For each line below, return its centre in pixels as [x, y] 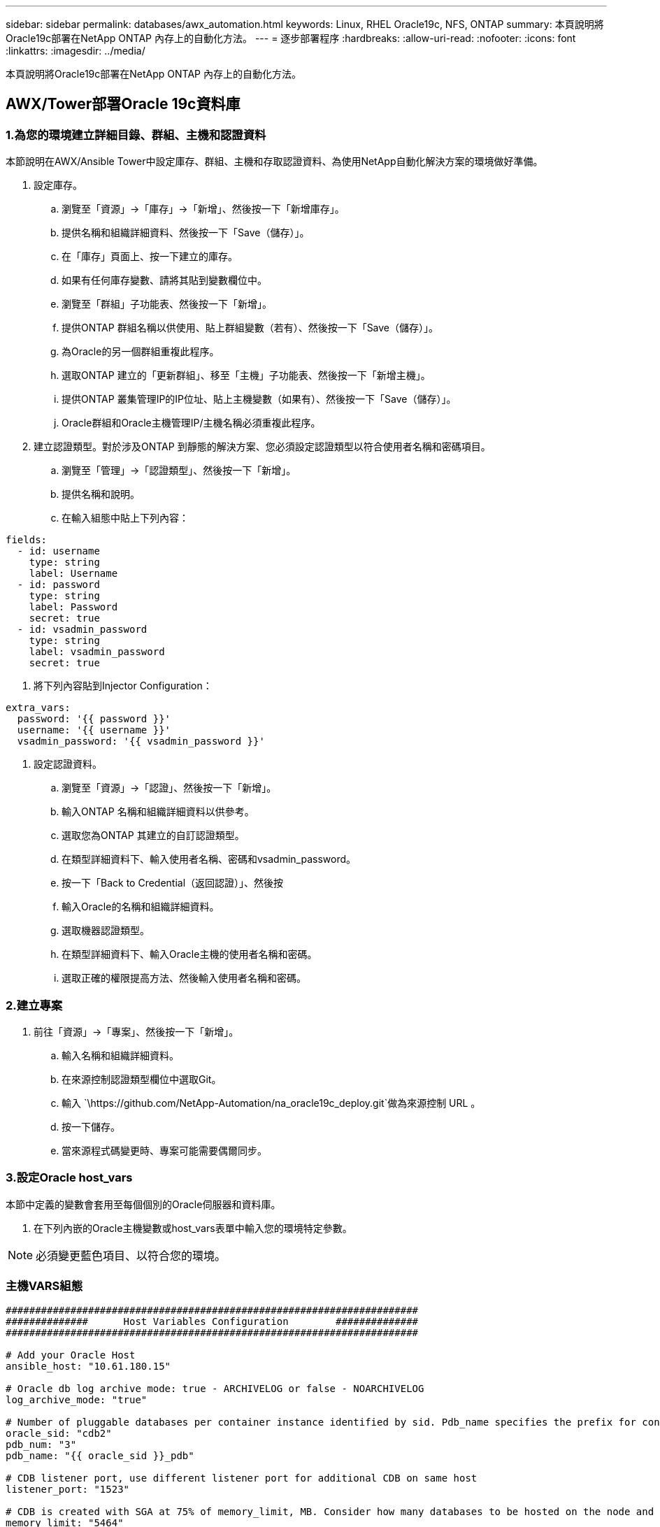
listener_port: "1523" [68, 1490]
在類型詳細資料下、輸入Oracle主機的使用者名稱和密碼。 [189, 954]
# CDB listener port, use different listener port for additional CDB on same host [242, 1478]
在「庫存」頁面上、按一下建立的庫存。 [150, 257]
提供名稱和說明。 [101, 494]
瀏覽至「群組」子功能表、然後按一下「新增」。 [167, 304]
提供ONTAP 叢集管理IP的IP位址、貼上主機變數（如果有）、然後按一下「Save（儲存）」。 [259, 399]
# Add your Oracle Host [71, 1355]
